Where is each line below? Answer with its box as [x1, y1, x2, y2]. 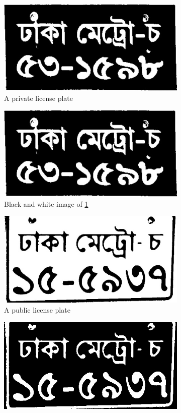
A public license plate [4, 304, 70, 315]
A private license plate [4, 92, 73, 103]
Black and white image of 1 [4, 198, 88, 209]
